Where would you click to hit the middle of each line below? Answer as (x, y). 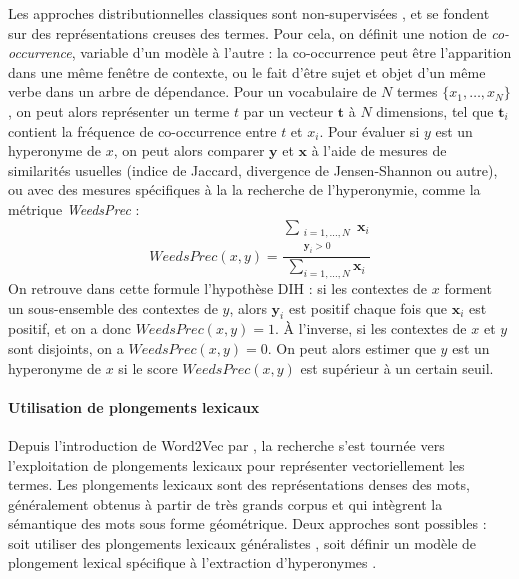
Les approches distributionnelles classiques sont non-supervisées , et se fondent (249, 13)
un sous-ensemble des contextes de (113, 307)
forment (468, 287)
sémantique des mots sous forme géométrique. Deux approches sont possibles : (247, 523)
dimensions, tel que (435, 110)
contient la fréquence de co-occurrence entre (142, 130)
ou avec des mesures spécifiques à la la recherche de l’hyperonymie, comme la (244, 189)
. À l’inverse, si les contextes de (370, 328)
